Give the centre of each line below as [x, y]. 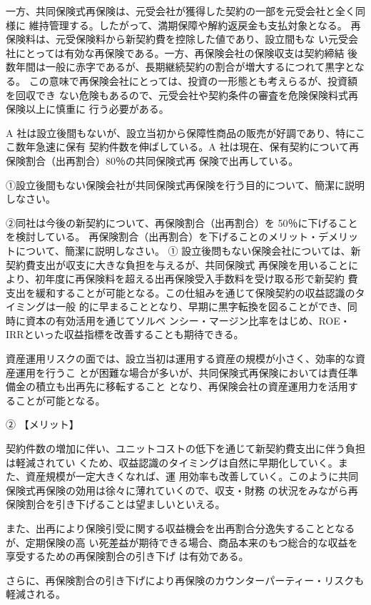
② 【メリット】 [42, 424]
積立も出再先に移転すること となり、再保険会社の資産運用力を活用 [192, 386]
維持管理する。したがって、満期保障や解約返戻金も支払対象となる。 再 [195, 25]
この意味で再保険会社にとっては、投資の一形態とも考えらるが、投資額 [193, 80]
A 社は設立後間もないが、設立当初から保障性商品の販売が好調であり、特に [181, 132]
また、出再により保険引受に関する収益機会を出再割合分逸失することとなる [181, 528]
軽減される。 [36, 594]
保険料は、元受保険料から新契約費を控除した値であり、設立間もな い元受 [177, 39]
